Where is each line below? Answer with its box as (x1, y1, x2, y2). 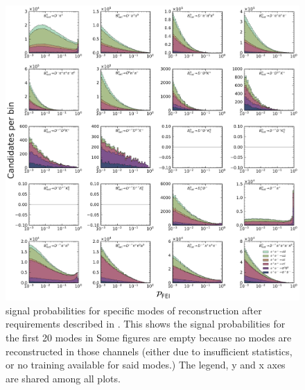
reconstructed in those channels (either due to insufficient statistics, (6, 344, 293, 358)
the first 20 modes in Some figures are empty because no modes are (6, 330, 292, 345)
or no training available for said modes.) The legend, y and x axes (6, 357, 286, 372)
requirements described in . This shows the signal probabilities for (6, 316, 286, 331)
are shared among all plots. (6, 371, 121, 385)
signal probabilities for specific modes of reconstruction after (6, 303, 262, 317)
